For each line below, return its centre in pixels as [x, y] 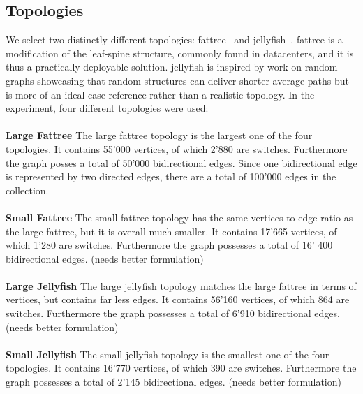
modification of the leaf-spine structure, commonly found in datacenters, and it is [180, 53]
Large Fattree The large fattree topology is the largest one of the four [159, 135]
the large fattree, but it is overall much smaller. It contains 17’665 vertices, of [171, 231]
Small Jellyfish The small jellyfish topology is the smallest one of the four [168, 354]
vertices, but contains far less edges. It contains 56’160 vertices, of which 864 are [178, 299]
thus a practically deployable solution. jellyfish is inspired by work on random [172, 67]
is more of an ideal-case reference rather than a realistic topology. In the [160, 94]
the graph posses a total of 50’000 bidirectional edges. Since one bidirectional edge [181, 162]
